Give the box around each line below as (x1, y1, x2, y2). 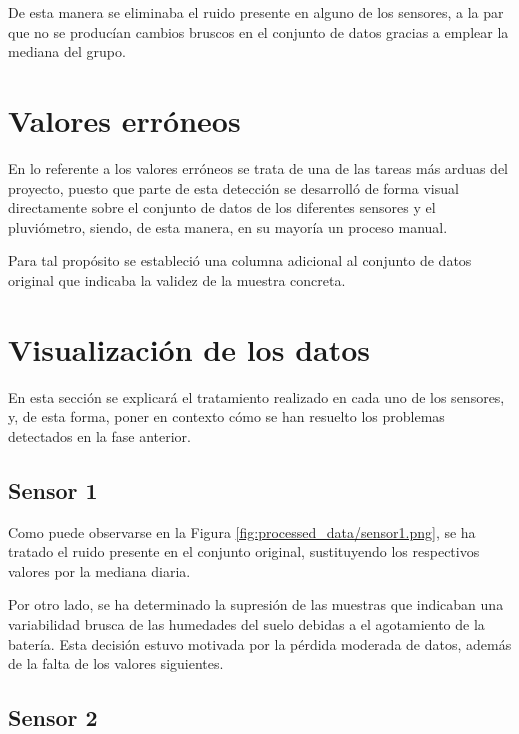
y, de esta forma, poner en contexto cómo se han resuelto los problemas (8, 406, 445, 427)
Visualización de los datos (8, 328, 371, 369)
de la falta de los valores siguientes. (8, 653, 224, 674)
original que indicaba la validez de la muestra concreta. (8, 269, 346, 290)
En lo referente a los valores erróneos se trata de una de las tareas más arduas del (8, 157, 508, 178)
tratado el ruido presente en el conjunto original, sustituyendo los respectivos (8, 541, 480, 562)
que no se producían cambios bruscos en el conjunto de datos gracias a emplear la (8, 21, 509, 42)
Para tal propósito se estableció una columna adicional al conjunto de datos (8, 250, 472, 271)
